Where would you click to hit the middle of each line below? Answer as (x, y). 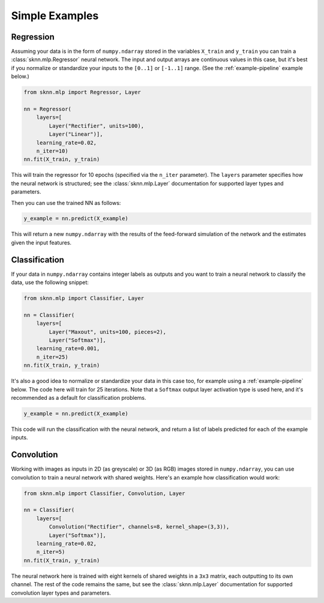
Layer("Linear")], (76, 134)
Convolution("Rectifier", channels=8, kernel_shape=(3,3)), (139, 527)
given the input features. (41, 242)
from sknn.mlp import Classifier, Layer (84, 299)
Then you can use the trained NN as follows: (66, 203)
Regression (33, 37)
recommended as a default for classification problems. (79, 398)
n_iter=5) (51, 552)
